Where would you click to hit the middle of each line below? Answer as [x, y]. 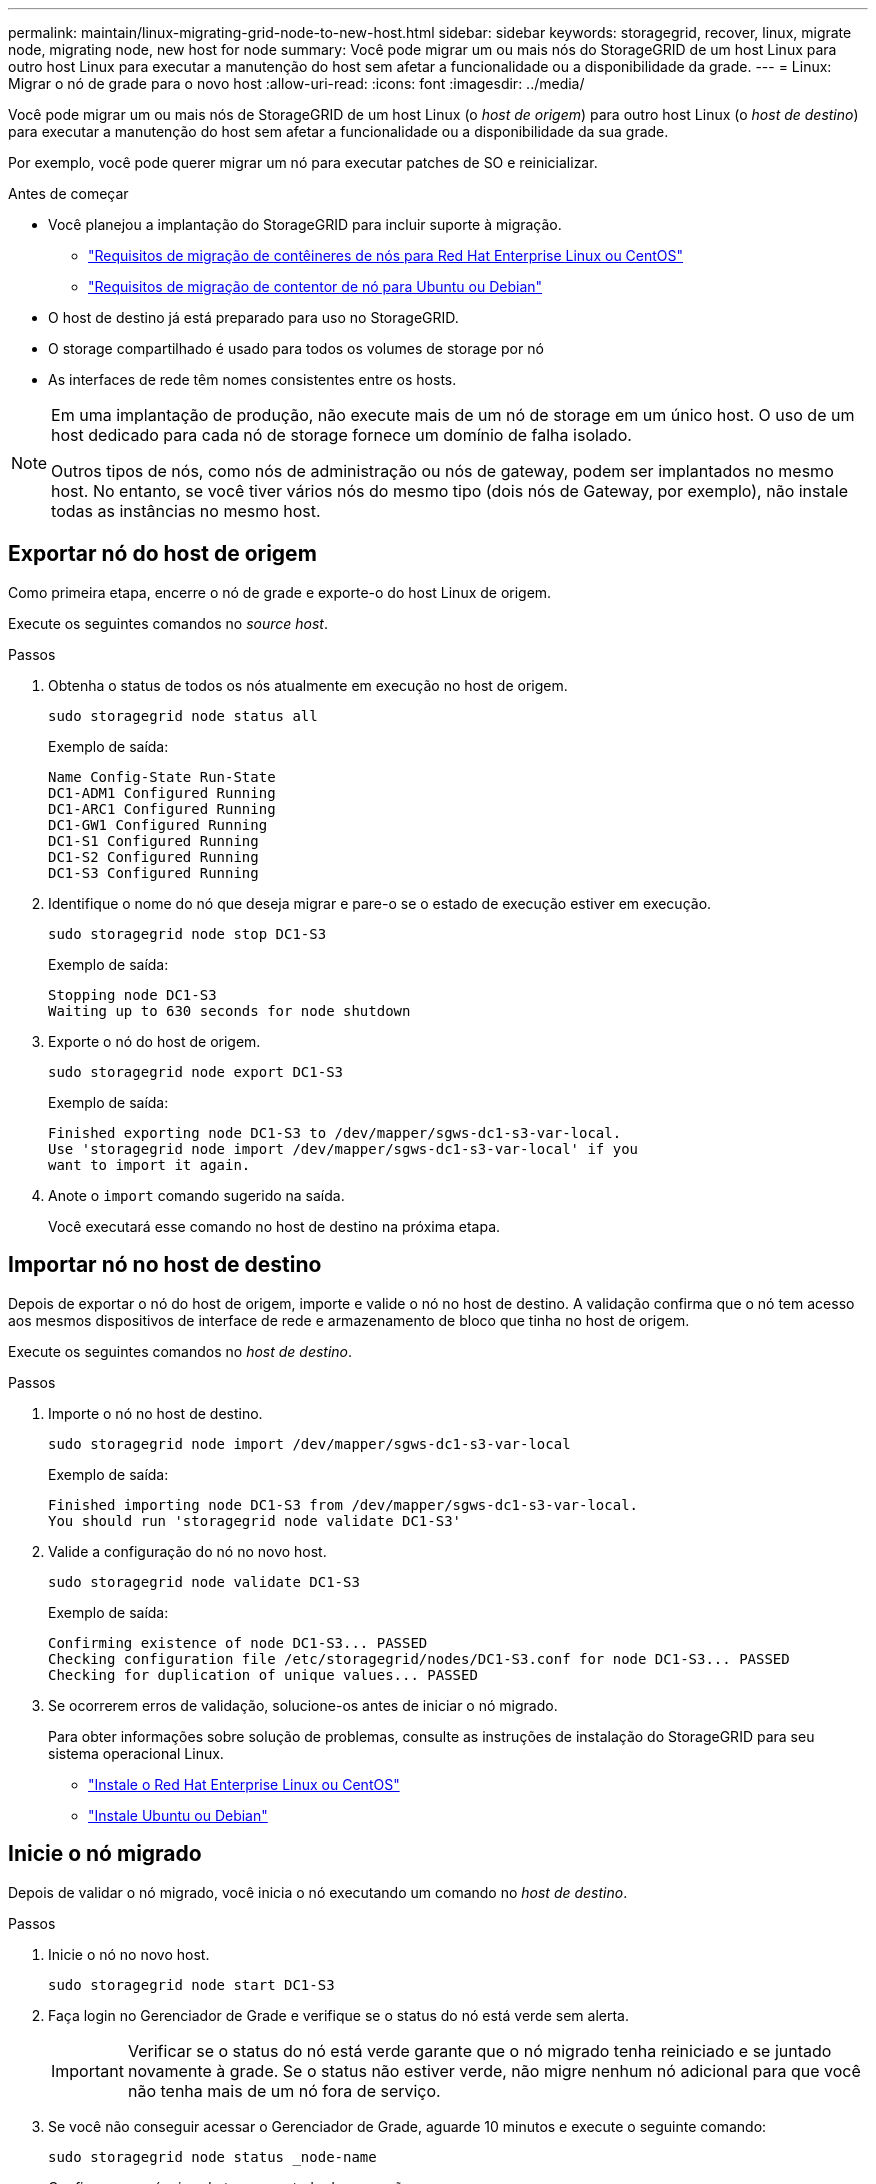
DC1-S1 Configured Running [153, 840]
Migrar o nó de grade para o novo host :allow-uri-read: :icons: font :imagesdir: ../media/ [296, 83]
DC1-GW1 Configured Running [158, 824]
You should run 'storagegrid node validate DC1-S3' [255, 1520]
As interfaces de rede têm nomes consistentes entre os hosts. [252, 379]
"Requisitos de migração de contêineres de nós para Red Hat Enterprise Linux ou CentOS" [386, 255]
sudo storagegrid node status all [183, 715]
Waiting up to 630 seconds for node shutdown [229, 1010]
